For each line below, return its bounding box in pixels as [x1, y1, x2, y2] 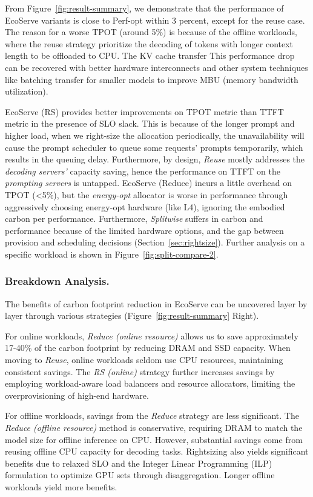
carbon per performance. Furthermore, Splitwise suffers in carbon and [5, 212, 263, 225]
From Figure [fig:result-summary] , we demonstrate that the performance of [5, 2, 284, 14]
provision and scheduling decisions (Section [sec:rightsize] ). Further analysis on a [5, 236, 305, 248]
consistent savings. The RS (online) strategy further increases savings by [5, 365, 275, 378]
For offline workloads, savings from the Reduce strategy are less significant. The [5, 409, 299, 422]
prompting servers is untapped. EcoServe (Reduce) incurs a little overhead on [5, 176, 292, 189]
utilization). [5, 85, 48, 98]
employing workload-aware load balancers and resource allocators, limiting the [5, 377, 295, 390]
